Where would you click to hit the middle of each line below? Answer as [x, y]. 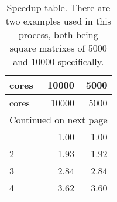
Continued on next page [58, 119]
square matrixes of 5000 [58, 48]
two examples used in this [58, 21]
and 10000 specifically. [58, 61]
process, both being [58, 34]
